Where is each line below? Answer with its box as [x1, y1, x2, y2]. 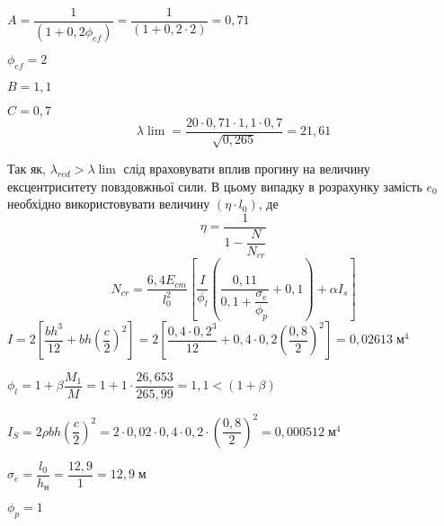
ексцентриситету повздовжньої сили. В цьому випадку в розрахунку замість [7, 176, 422, 195]
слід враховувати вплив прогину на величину [123, 159, 370, 178]
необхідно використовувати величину [7, 194, 210, 213]
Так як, [7, 159, 47, 178]
